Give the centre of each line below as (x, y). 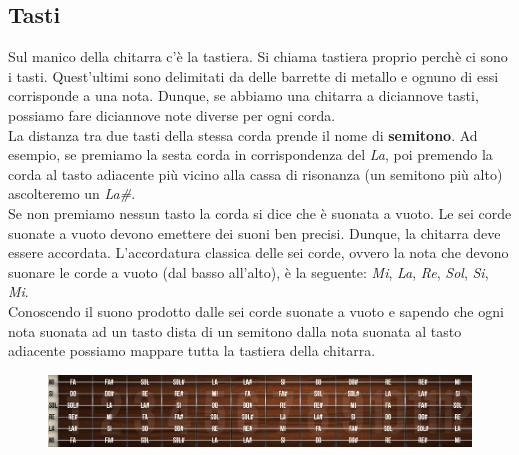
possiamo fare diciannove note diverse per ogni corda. (172, 114)
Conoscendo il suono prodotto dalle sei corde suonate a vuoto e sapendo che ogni (256, 310)
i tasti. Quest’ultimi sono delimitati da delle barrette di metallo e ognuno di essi (253, 75)
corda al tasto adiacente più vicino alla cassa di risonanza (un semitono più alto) (255, 173)
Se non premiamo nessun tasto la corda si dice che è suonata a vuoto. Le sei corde (260, 212)
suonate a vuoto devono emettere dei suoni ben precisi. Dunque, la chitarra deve (254, 232)
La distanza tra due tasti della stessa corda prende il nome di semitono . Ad (243, 134)
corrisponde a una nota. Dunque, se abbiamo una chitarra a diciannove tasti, (243, 95)
